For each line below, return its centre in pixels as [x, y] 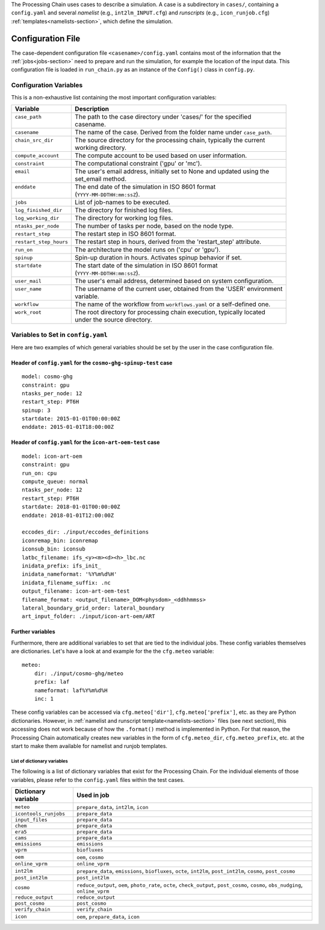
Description [92, 109]
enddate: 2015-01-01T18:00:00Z [68, 427]
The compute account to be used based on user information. [161, 155]
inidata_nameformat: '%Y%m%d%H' [70, 574]
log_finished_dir [39, 210]
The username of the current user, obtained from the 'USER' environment [179, 289]
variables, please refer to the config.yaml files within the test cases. [98, 779]
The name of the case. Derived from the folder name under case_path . [173, 132]
